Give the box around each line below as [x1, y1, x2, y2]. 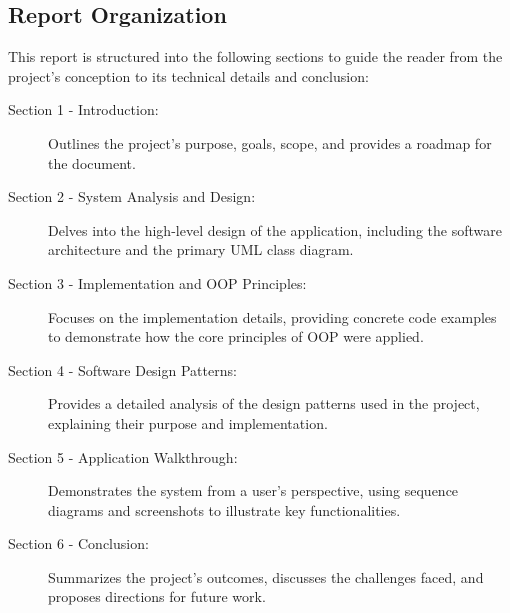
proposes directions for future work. [48, 586, 266, 607]
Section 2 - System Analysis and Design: [8, 186, 256, 207]
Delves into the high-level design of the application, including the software [48, 219, 502, 240]
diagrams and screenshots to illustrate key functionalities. [48, 499, 401, 520]
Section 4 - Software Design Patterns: [8, 359, 237, 380]
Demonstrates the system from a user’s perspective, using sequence [48, 480, 459, 501]
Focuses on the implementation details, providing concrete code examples [48, 306, 497, 327]
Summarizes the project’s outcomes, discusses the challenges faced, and [48, 566, 484, 587]
